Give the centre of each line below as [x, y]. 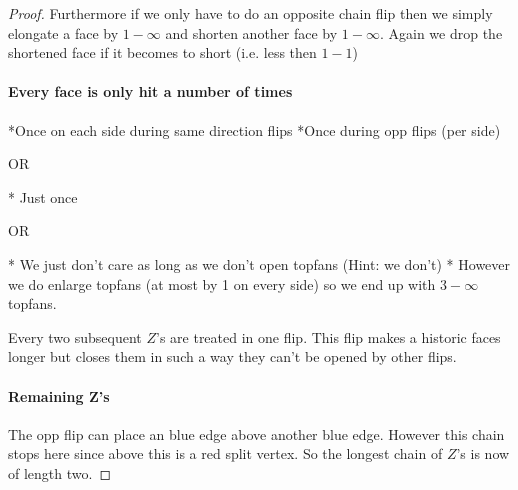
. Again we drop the [441, 32]
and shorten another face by [251, 32]
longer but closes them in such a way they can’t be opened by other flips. [232, 356]
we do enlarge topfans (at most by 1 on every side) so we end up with [222, 283]
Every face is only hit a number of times [150, 91]
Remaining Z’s [59, 395]
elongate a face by [63, 32]
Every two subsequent [75, 336]
